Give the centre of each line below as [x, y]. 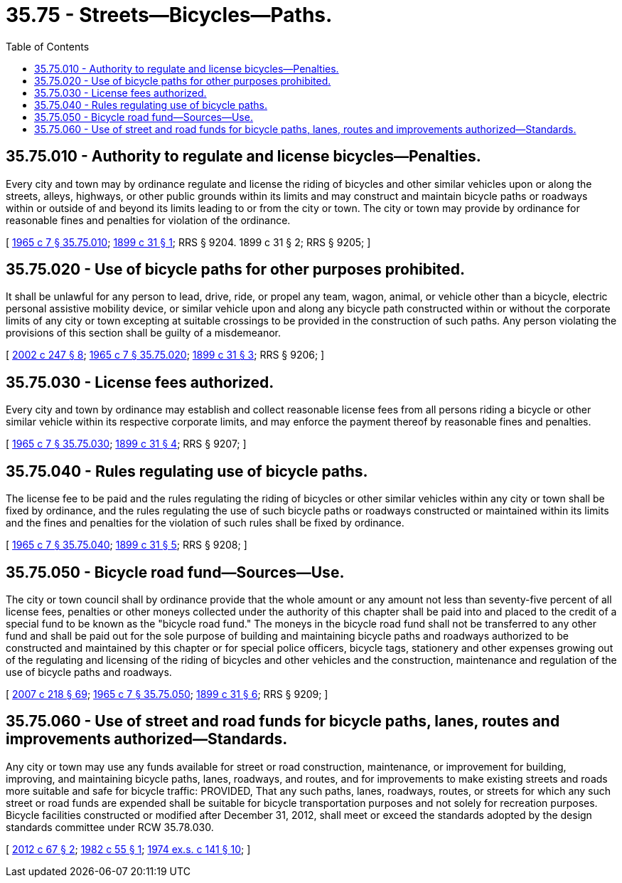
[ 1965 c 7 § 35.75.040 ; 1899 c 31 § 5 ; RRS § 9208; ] [127, 545]
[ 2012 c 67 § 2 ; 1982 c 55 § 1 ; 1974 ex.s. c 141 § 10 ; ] [128, 849]
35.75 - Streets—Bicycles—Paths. [169, 15]
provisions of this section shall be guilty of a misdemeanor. [144, 333]
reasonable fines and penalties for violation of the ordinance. [148, 220]
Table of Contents [48, 46]
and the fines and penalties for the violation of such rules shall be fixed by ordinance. [205, 523]
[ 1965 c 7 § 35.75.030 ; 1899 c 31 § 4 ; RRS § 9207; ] [126, 444]
